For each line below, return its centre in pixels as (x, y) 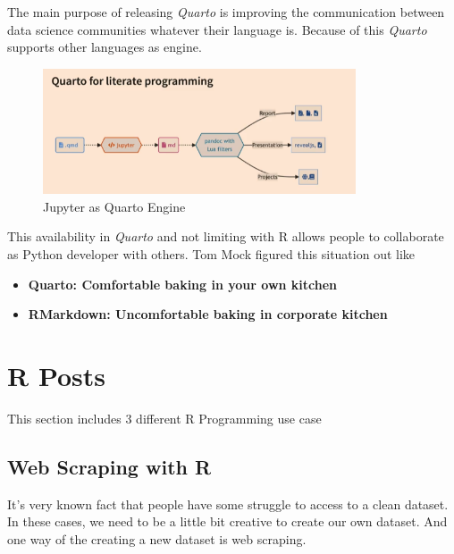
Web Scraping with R (109, 466)
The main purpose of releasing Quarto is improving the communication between (226, 12)
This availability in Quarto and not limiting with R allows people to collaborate (226, 236)
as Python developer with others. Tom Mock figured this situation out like (211, 253)
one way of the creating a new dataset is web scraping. (157, 538)
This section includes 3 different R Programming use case (164, 418)
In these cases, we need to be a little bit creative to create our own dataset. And (227, 521)
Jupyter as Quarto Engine (114, 206)
